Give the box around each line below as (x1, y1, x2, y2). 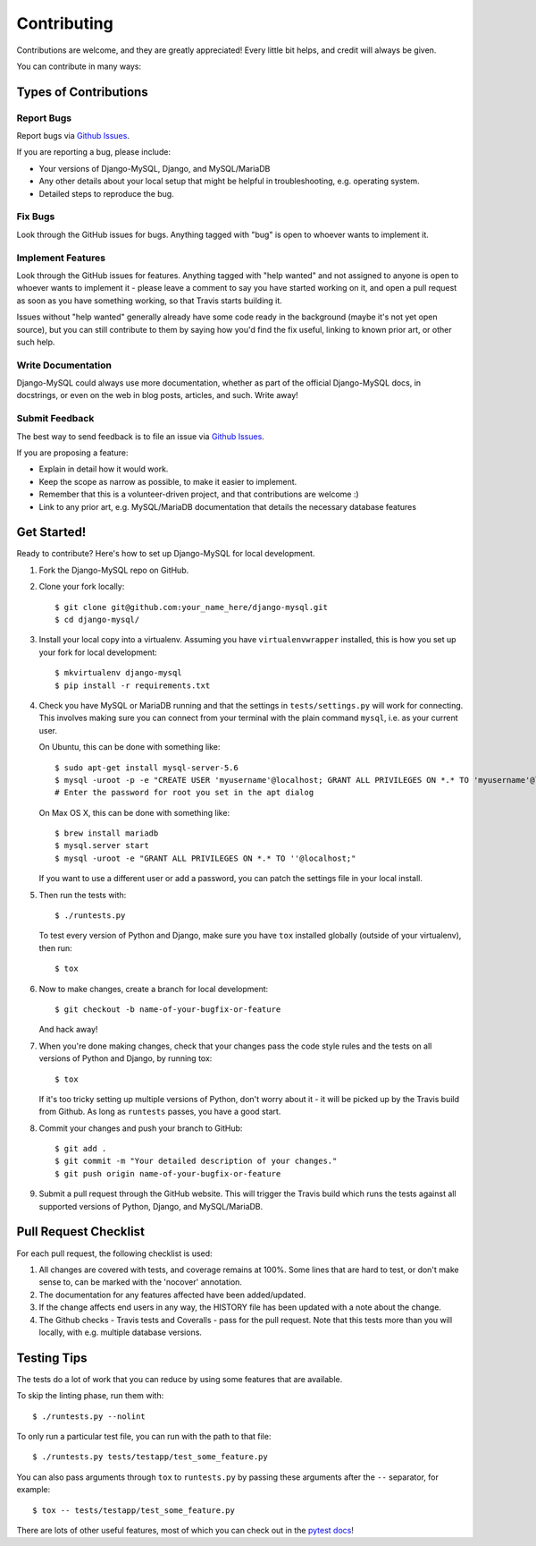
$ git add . (54, 1143, 107, 1154)
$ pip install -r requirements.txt (54, 680, 211, 691)
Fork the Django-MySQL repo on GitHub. (38, 565, 189, 575)
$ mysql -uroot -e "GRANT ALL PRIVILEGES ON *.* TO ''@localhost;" (54, 853, 356, 863)
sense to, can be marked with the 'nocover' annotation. (38, 1277, 243, 1287)
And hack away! (38, 1024, 98, 1035)
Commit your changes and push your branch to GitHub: (38, 1123, 243, 1134)
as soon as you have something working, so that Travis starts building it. (16, 295, 283, 306)
